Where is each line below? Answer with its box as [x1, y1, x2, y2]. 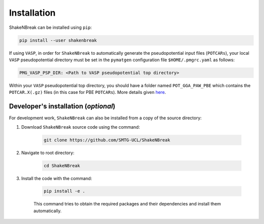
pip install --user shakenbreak [19, 37, 97, 43]
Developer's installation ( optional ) [9, 102, 116, 111]
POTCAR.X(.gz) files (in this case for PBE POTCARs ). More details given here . [9, 90, 166, 95]
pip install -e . [44, 188, 86, 194]
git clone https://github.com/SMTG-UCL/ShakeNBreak [44, 137, 171, 143]
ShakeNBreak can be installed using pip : [9, 24, 92, 30]
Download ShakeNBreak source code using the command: [21, 124, 140, 130]
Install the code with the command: [21, 175, 92, 181]
